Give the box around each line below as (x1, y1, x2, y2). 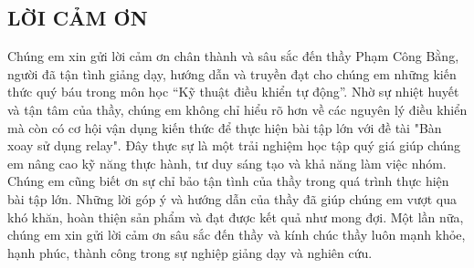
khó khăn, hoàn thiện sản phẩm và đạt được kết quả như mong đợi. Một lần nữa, (7, 207, 464, 226)
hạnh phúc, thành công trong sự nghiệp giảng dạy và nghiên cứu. (7, 242, 373, 262)
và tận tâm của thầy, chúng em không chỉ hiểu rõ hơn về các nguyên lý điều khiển (7, 99, 468, 119)
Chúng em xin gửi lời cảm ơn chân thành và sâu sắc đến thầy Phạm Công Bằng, (7, 46, 459, 66)
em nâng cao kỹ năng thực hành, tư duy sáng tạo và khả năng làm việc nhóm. (7, 153, 447, 172)
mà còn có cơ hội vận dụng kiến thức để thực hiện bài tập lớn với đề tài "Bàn (7, 118, 442, 137)
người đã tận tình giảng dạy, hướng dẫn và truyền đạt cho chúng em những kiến (7, 64, 457, 83)
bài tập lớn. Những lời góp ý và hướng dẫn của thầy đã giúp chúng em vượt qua (7, 189, 457, 208)
